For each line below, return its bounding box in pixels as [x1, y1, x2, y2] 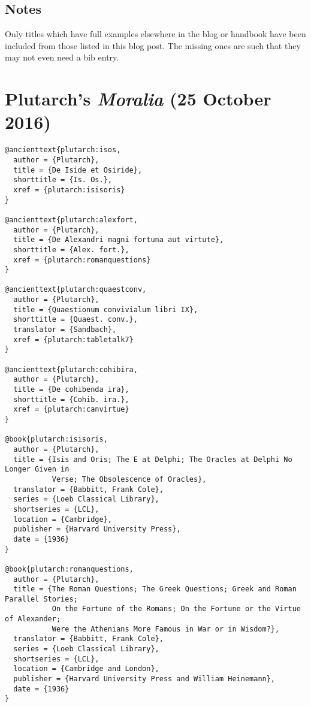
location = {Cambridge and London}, [13, 664, 159, 673]
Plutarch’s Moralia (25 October [5, 86, 271, 111]
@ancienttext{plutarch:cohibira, [5, 365, 138, 374]
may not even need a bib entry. [5, 51, 119, 64]
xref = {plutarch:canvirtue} [13, 405, 129, 414]
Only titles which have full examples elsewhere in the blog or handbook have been [5, 28, 306, 40]
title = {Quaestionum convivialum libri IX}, [13, 305, 198, 314]
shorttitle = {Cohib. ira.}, [13, 395, 129, 404]
